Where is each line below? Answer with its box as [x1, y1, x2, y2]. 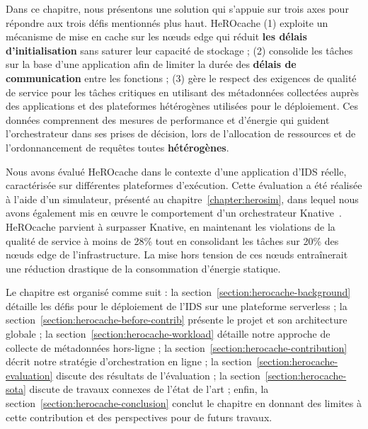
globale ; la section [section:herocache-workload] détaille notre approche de [6, 326, 330, 341]
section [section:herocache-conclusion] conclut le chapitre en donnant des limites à [6, 396, 362, 411]
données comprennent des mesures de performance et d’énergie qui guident [6, 112, 330, 127]
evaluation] [6, 367, 53, 382]
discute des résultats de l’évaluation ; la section [56, 367, 260, 382]
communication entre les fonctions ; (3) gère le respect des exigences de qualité [6, 70, 357, 85]
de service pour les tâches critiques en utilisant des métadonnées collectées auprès [6, 84, 359, 99]
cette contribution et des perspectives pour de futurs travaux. [6, 409, 272, 424]
